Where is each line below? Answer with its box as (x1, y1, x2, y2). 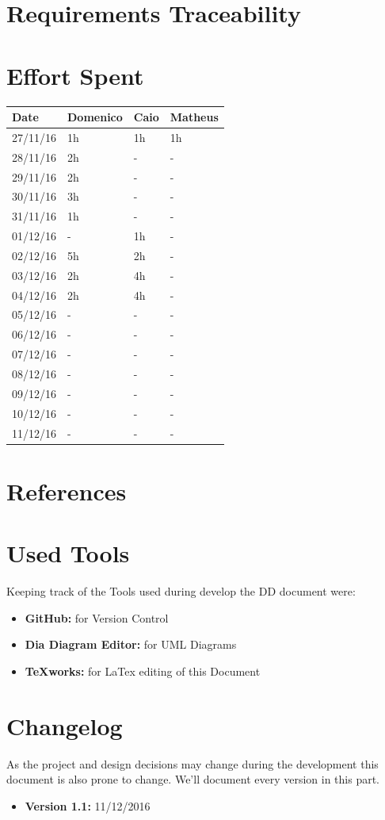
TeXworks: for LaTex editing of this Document (25, 662, 261, 679)
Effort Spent (6, 59, 144, 91)
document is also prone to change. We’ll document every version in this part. (6, 771, 380, 787)
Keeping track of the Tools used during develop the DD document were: (6, 583, 356, 600)
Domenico (67, 109, 123, 125)
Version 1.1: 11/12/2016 (25, 797, 151, 814)
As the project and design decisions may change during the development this (6, 755, 379, 772)
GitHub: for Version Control (25, 609, 169, 626)
